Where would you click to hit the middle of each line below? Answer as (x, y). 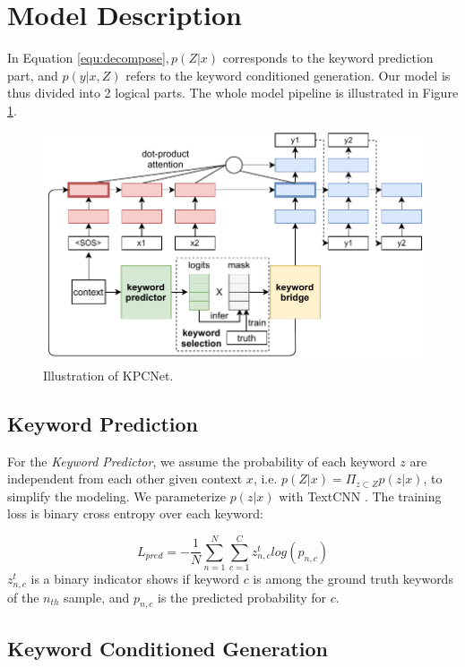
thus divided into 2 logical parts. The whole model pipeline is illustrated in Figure (233, 93)
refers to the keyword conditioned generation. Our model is (288, 75)
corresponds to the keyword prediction (328, 58)
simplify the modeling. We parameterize (116, 496)
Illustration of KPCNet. (108, 375)
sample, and (97, 597)
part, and (33, 75)
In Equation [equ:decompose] (86, 58)
